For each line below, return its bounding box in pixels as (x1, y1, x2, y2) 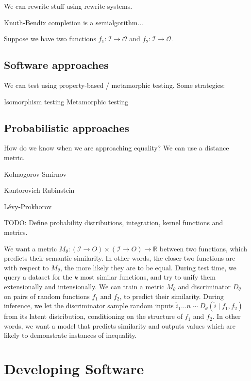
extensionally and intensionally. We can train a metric (4, 281, 165, 291)
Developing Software (4, 359, 144, 379)
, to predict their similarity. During (119, 291, 224, 301)
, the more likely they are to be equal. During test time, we (60, 262, 236, 272)
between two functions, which (159, 243, 247, 253)
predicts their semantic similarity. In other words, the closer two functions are (4, 253, 235, 263)
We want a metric (4, 243, 57, 253)
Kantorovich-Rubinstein (4, 185, 75, 195)
